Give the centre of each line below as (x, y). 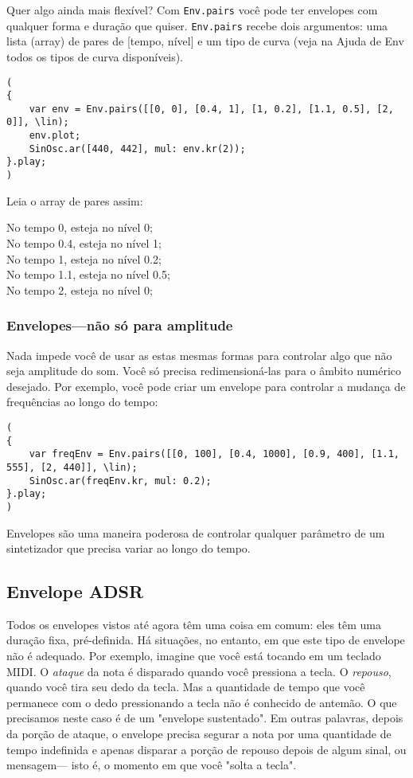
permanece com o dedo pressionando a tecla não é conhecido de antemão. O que (202, 702)
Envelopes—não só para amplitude (120, 325)
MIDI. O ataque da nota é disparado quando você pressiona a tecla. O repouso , (199, 671)
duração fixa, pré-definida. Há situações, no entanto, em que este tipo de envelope (206, 640)
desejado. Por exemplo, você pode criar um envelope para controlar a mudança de (206, 386)
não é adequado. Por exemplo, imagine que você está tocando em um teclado (194, 656)
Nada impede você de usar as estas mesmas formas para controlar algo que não (199, 355)
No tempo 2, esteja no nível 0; (80, 289)
